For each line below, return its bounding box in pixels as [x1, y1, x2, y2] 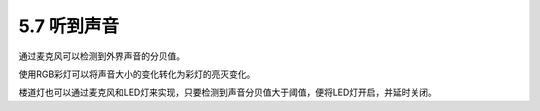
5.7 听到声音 [18, 15, 120, 37]
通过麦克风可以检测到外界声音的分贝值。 [18, 50, 185, 62]
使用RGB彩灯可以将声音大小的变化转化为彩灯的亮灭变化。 [18, 68, 256, 80]
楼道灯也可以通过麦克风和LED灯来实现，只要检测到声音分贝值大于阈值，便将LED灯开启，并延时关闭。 [18, 86, 437, 99]
